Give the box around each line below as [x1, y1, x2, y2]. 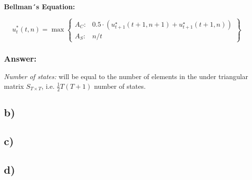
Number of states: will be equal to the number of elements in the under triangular [4, 71, 248, 82]
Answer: [4, 52, 37, 65]
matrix [4, 81, 24, 91]
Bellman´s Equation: [4, 1, 75, 11]
